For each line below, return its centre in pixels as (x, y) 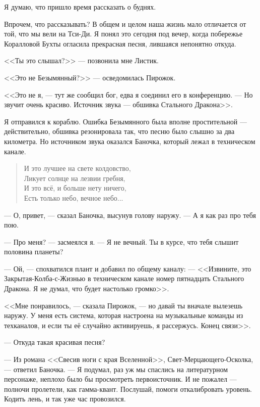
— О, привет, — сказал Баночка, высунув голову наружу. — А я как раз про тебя (130, 215)
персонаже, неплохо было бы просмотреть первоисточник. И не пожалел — (120, 379)
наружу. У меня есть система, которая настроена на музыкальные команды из (124, 315)
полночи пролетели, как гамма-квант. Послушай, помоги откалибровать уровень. (128, 389)
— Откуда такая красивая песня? (55, 342)
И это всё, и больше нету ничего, (75, 188)
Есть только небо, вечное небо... (74, 197)
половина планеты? (34, 252)
